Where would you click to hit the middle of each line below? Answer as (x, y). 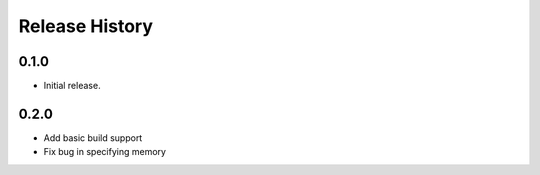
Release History (86, 26)
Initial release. (72, 86)
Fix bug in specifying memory (105, 152)
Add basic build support (93, 137)
